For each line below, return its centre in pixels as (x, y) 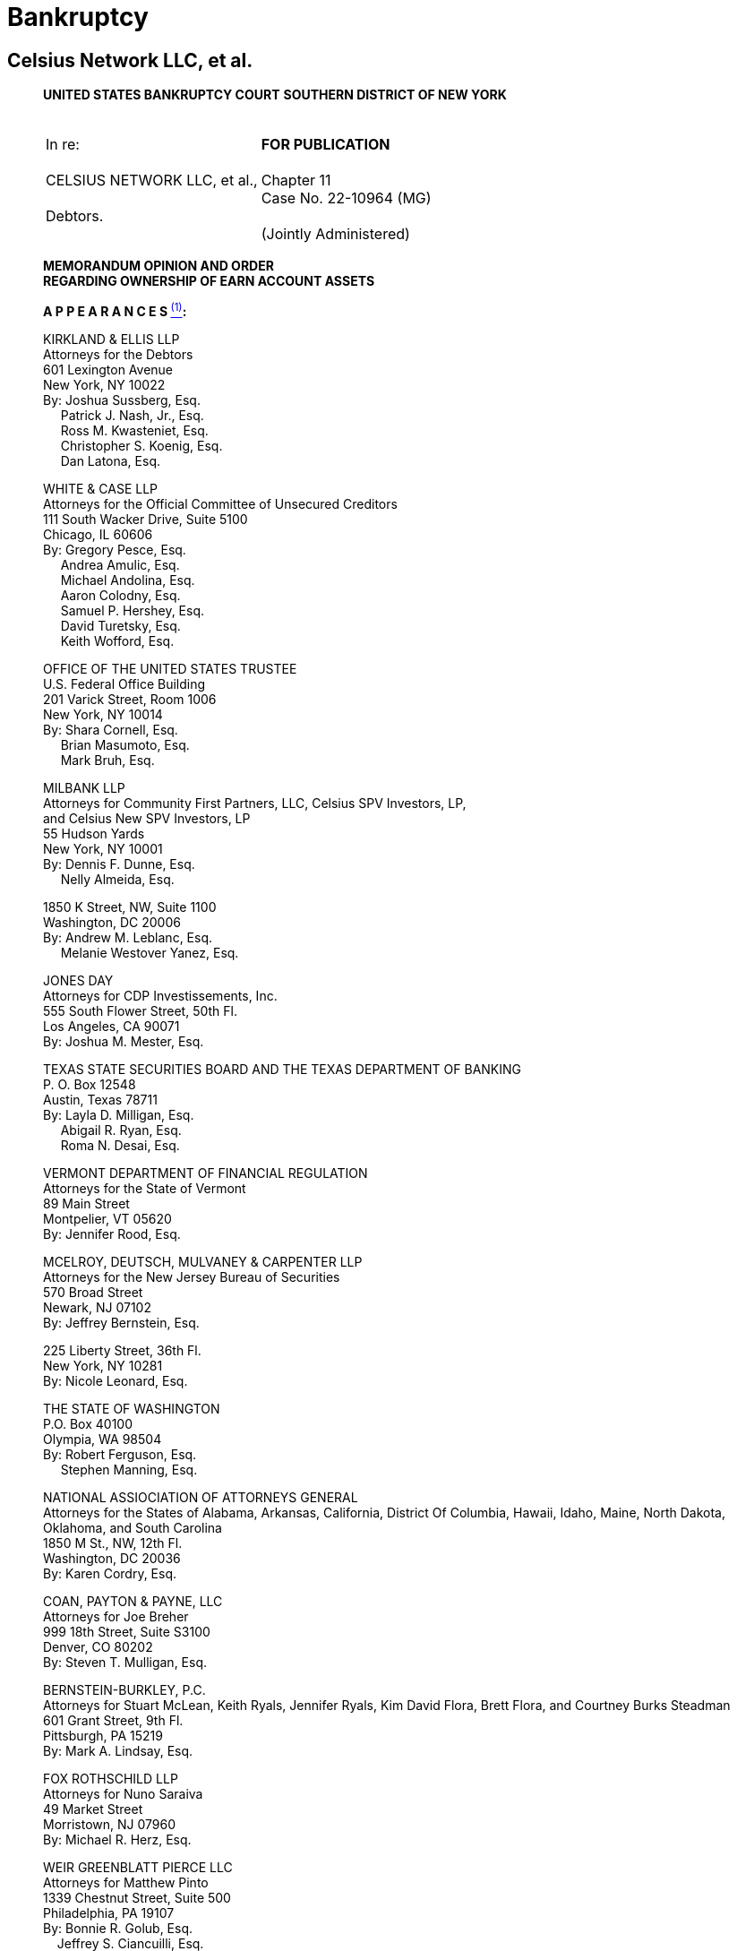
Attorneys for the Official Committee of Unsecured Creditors (220, 503)
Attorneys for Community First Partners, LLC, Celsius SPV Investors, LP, (255, 803)
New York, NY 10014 (103, 714)
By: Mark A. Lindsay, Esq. (118, 1750)
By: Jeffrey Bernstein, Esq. (121, 1322)
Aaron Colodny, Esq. (120, 595)
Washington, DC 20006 (112, 922)
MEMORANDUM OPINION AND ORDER (159, 266)
